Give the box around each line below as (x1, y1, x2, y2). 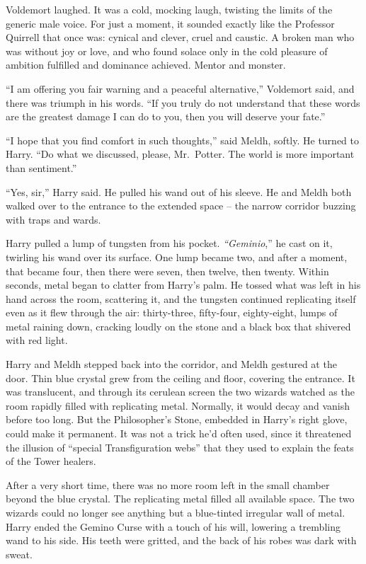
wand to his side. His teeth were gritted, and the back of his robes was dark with (6, 533, 357, 548)
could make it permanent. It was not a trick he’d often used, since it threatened (6, 426, 352, 441)
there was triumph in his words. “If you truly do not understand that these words (6, 95, 360, 110)
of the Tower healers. (6, 454, 96, 468)
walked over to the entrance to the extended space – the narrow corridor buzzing (6, 198, 356, 213)
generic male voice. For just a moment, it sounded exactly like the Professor (6, 16, 335, 30)
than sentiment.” (6, 160, 77, 175)
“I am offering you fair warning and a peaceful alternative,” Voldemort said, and (6, 81, 355, 96)
